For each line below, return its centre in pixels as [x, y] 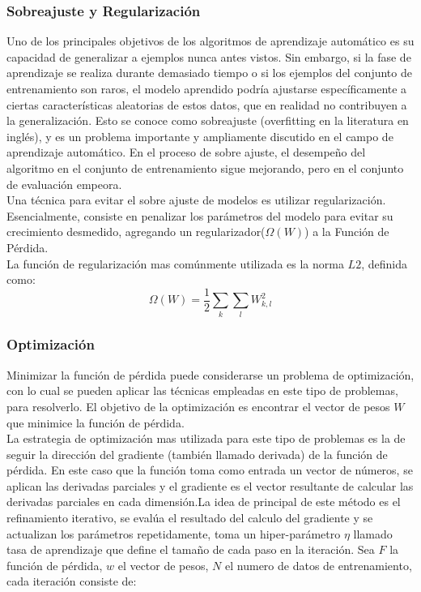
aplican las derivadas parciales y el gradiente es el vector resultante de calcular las [210, 485]
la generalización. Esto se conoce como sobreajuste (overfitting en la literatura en [208, 120]
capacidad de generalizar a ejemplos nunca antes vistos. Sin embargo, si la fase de [209, 56]
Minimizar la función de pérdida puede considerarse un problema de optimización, [210, 374]
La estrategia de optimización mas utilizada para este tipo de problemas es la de [206, 438]
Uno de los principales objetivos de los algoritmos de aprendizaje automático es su [210, 41]
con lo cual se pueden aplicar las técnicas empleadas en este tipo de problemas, [202, 390]
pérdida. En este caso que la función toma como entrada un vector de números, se [210, 470]
